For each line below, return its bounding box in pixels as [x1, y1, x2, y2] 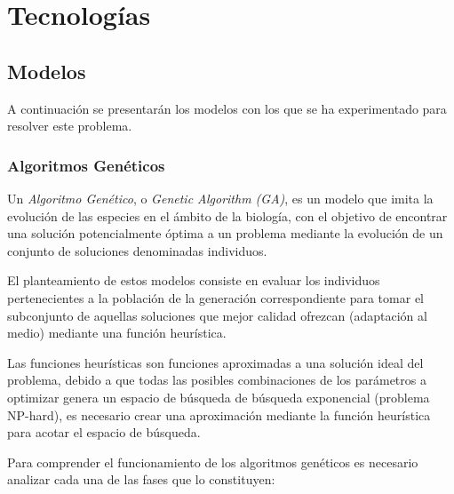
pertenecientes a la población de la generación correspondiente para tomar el [7, 288, 424, 307]
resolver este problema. [7, 116, 132, 135]
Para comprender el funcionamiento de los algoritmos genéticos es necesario [7, 452, 418, 471]
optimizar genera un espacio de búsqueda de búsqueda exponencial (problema [7, 387, 430, 406]
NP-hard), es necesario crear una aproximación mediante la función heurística [7, 405, 431, 424]
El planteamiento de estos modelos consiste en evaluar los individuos [7, 271, 380, 290]
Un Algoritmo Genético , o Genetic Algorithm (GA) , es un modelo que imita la [7, 188, 434, 207]
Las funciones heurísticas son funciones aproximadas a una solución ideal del [7, 353, 424, 371]
